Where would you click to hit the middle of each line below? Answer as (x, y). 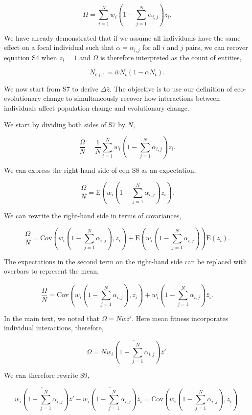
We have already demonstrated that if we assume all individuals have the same (122, 37)
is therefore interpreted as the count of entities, (171, 57)
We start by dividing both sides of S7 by (65, 124)
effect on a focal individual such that (59, 47)
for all (151, 47)
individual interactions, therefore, (54, 328)
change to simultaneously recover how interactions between (132, 98)
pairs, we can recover (217, 47)
